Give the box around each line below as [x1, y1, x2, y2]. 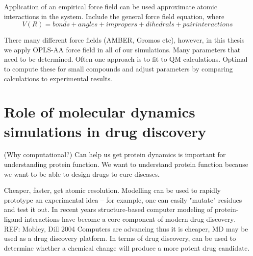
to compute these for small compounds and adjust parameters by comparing [4, 63, 233, 73]
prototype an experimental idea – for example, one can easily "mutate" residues [4, 194, 242, 205]
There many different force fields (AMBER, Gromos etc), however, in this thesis [4, 35, 245, 45]
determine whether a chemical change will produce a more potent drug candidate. [4, 242, 250, 253]
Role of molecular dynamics [4, 102, 195, 122]
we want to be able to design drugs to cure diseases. [4, 168, 160, 179]
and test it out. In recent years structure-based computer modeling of [4, 204, 213, 214]
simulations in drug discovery [4, 121, 206, 141]
